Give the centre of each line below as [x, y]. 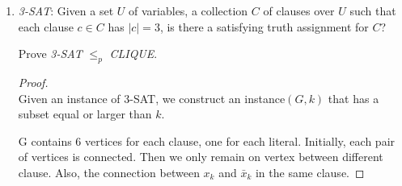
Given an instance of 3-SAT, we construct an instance [152, 98]
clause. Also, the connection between [109, 172]
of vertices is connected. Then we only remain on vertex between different [201, 157]
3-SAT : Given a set [66, 10]
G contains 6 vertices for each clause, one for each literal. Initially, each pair [207, 141]
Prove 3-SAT [50, 54]
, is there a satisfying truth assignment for [264, 26]
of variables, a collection [188, 10]
